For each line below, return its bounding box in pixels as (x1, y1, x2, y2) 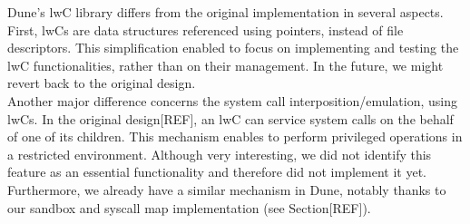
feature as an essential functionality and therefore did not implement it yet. (7, 162, 426, 181)
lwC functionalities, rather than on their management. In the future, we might (7, 55, 444, 74)
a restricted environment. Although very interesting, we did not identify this (7, 144, 432, 163)
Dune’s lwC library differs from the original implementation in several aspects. (7, 3, 444, 21)
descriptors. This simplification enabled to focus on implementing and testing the (7, 38, 459, 57)
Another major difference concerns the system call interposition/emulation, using (7, 91, 458, 110)
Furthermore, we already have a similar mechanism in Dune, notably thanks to (7, 180, 446, 199)
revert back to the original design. (7, 73, 196, 93)
